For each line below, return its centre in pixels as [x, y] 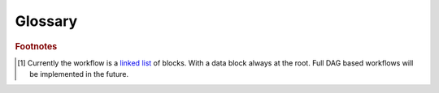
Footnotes [36, 46]
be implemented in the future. [79, 74]
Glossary [46, 21]
